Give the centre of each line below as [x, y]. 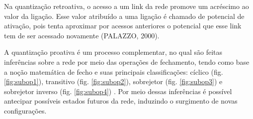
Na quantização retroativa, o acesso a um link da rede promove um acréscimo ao [126, 6]
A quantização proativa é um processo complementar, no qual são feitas [113, 52]
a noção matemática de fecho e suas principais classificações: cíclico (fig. [114, 71]
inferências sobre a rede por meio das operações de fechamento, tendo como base [127, 61]
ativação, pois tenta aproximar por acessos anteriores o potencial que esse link [123, 26]
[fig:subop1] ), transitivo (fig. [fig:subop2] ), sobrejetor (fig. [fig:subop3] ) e [113, 81]
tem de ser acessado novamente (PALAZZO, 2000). [82, 35]
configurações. [25, 110]
